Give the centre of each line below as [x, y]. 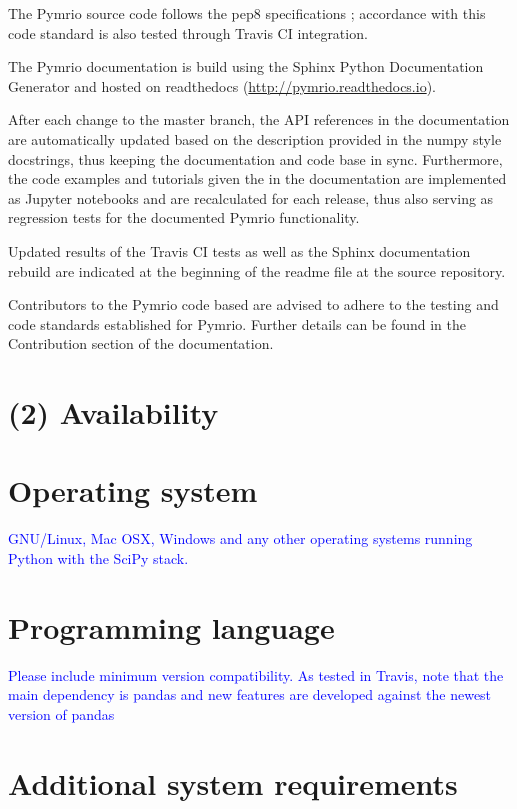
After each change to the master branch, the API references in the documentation [259, 119]
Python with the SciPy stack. [98, 558]
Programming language [171, 626]
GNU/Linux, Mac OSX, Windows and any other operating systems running [240, 538]
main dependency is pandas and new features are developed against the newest [250, 694]
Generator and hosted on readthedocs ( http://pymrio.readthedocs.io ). [222, 85]
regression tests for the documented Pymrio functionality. [184, 217]
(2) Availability [113, 412]
